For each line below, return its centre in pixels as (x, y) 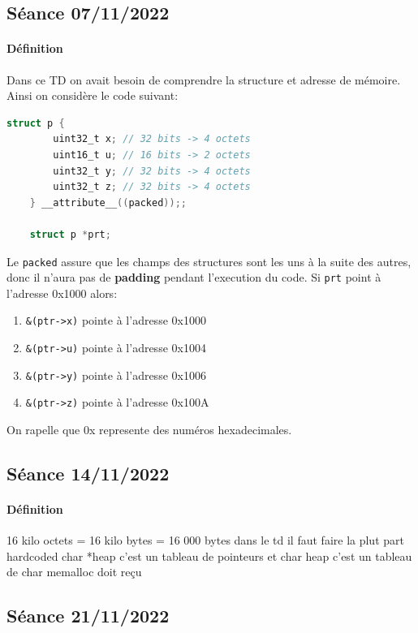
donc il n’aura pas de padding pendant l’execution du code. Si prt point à (194, 277)
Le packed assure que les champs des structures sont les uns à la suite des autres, (209, 261)
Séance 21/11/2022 (88, 616)
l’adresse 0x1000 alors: (62, 293)
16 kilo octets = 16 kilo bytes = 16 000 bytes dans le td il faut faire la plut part (205, 540)
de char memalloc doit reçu (74, 572)
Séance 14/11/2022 (88, 474)
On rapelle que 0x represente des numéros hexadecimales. (149, 430)
